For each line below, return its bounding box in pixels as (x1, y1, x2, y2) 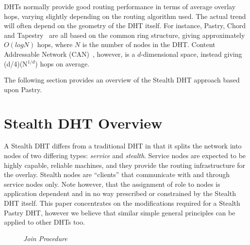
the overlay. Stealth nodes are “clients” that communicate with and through (4, 169, 230, 180)
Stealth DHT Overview (4, 113, 163, 132)
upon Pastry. (4, 84, 42, 94)
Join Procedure (23, 233, 67, 243)
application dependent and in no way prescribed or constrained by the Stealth (4, 188, 236, 198)
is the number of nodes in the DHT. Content (82, 39, 216, 49)
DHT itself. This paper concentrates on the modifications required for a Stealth (4, 198, 240, 208)
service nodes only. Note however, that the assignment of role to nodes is (4, 179, 220, 189)
